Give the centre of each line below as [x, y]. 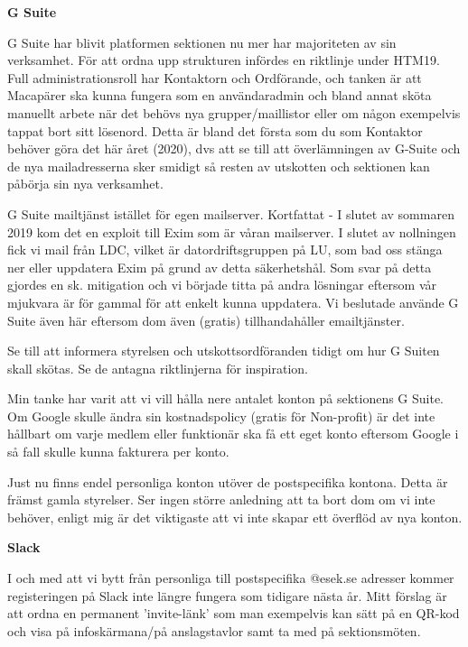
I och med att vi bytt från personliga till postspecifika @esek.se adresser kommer [231, 578]
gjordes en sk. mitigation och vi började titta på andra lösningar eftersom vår [222, 285]
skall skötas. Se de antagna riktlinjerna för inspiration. [158, 368]
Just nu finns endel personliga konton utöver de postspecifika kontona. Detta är [228, 481]
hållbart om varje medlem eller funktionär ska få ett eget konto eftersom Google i [233, 434]
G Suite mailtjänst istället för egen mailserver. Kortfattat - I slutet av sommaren [231, 213]
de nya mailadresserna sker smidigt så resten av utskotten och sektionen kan [219, 166]
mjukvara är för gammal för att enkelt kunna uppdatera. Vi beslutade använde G [233, 302]
